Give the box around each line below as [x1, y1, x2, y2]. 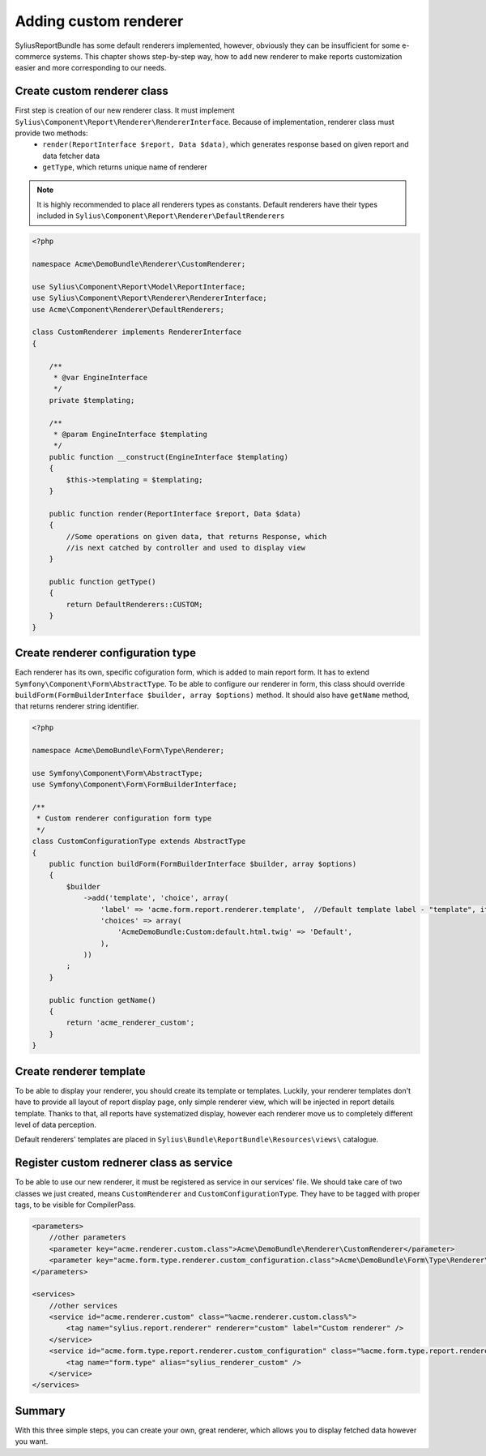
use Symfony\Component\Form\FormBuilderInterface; [32, 780, 238, 790]
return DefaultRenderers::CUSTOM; [66, 600, 203, 609]
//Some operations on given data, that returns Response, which [66, 532, 327, 541]
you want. [15, 1437, 49, 1446]
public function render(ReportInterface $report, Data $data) [49, 509, 301, 518]
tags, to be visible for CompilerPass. [15, 1200, 136, 1210]
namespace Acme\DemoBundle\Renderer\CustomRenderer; [32, 259, 246, 269]
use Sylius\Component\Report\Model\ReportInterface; [32, 282, 246, 291]
